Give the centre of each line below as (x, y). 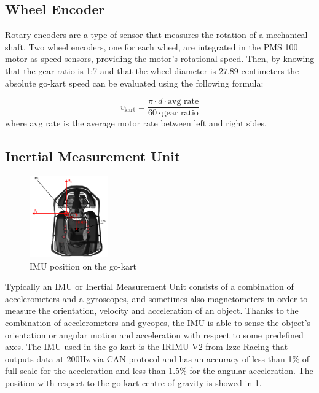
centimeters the (270, 70)
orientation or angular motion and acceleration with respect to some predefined (154, 334)
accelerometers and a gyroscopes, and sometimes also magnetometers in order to (156, 298)
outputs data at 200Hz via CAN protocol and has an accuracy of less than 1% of (157, 358)
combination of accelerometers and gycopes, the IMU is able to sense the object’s (158, 323)
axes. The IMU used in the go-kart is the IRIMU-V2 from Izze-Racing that (147, 347)
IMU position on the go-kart (83, 266)
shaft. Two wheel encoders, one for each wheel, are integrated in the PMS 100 (152, 46)
